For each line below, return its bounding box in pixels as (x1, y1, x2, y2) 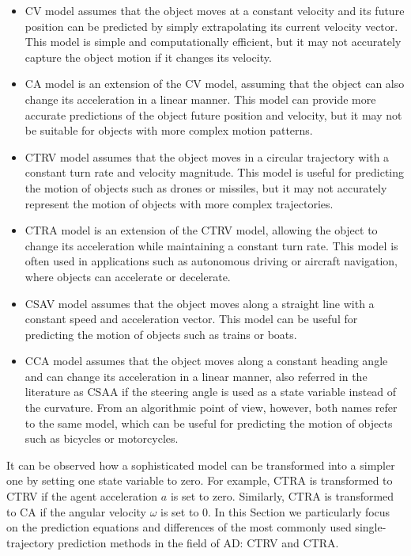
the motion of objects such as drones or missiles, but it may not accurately (25, 179, 387, 196)
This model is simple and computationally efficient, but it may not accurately (25, 33, 402, 50)
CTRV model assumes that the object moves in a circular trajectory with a (25, 148, 390, 165)
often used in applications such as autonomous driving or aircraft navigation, (25, 253, 398, 269)
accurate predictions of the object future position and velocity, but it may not (25, 106, 402, 123)
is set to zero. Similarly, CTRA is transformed (170, 488, 394, 505)
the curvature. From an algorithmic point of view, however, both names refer (25, 399, 398, 416)
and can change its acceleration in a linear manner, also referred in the (25, 367, 368, 384)
